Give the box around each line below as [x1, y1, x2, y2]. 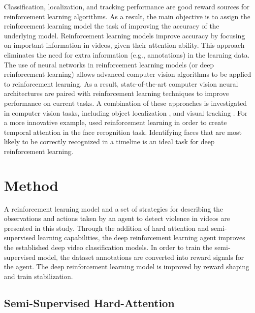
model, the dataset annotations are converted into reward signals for [37, 251, 244, 262]
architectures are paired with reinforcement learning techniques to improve [4, 88, 229, 98]
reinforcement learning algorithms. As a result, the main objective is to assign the [4, 11, 251, 21]
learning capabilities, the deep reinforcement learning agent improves [37, 232, 245, 243]
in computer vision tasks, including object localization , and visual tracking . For [4, 107, 248, 118]
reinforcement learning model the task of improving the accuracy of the [4, 21, 219, 31]
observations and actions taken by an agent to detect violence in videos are [4, 213, 230, 223]
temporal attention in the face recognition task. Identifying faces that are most [4, 126, 242, 137]
